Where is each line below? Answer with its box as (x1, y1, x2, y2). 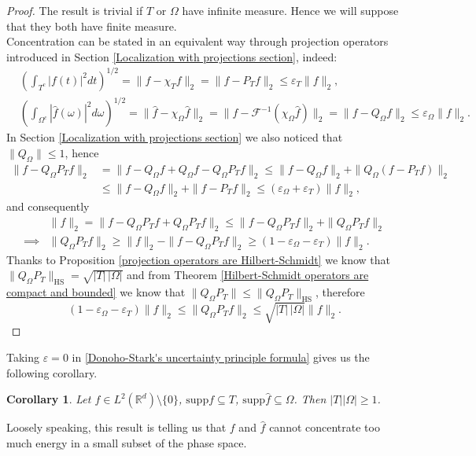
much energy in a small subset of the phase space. (6, 434, 247, 450)
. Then (293, 391, 327, 407)
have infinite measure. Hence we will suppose (182, 2, 399, 18)
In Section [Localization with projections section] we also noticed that (6, 129, 343, 145)
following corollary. (6, 364, 98, 381)
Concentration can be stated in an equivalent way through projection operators (6, 33, 389, 50)
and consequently (6, 198, 90, 215)
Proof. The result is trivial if (6, 2, 143, 18)
